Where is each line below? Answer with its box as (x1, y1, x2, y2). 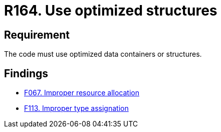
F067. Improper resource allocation (24, 88, 139, 97)
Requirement (4, 28, 70, 41)
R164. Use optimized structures (4, 2, 217, 19)
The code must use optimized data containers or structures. (4, 50, 202, 59)
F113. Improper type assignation (24, 104, 129, 113)
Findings (4, 67, 49, 80)
